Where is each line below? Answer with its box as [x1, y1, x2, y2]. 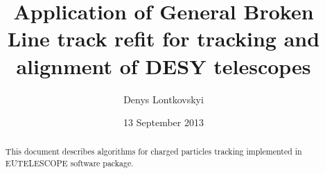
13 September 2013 [123, 115, 204, 130]
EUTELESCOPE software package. [5, 157, 134, 169]
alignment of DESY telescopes [16, 51, 311, 80]
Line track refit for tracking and [7, 24, 320, 53]
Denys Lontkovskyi [123, 92, 204, 106]
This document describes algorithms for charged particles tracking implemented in [5, 146, 302, 157]
